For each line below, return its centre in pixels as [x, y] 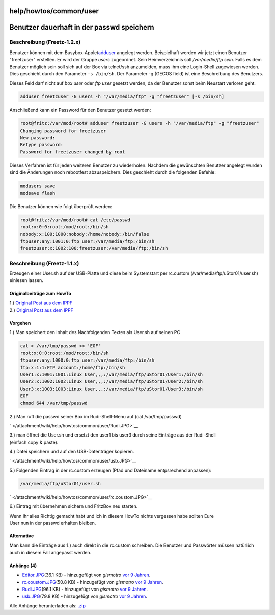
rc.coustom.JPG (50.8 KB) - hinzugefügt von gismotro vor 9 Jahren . [93, 582]
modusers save [38, 186]
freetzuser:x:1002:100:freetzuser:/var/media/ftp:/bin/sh [94, 248]
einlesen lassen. [26, 280]
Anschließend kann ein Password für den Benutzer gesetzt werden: [80, 110]
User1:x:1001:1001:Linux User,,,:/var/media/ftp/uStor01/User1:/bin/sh [112, 374]
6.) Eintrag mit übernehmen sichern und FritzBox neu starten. [74, 506]
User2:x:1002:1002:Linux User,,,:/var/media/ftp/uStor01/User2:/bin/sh [112, 382]
